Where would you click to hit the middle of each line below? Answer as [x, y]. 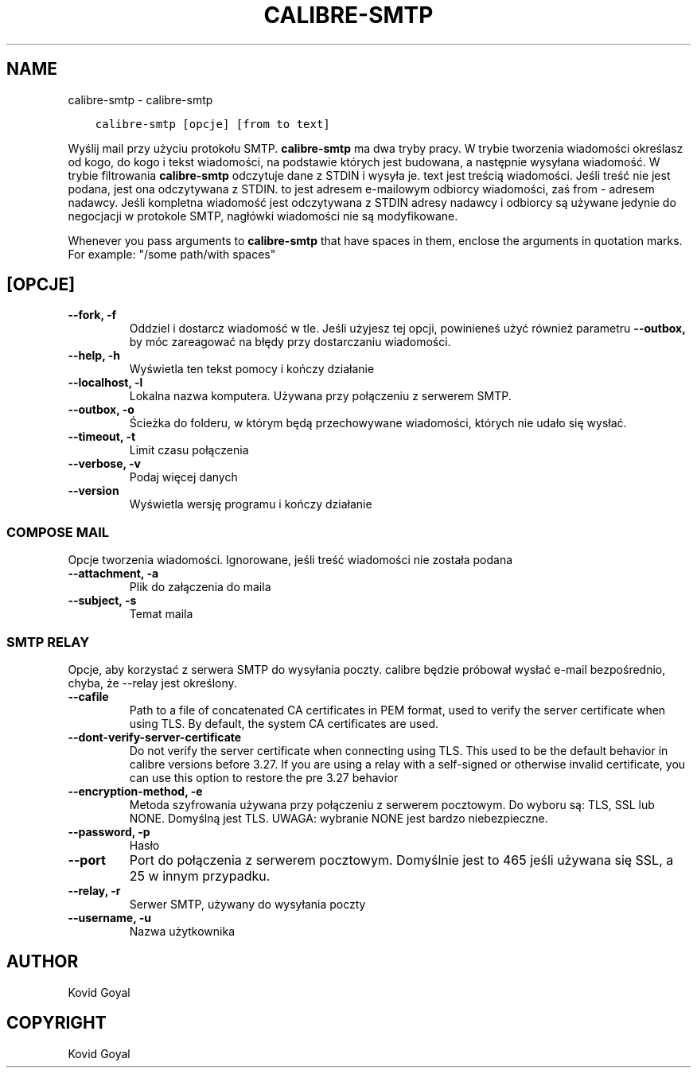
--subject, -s [102, 601]
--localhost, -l [105, 383]
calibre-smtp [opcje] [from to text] [212, 124]
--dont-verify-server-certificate [155, 737]
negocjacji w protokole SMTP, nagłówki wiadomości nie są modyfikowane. [263, 216]
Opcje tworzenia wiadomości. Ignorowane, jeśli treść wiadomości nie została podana [290, 560]
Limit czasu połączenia [189, 450]
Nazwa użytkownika [182, 931]
